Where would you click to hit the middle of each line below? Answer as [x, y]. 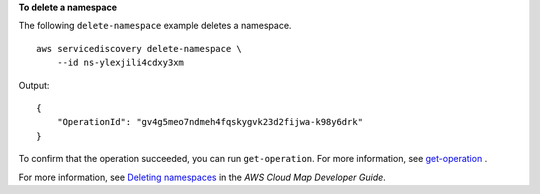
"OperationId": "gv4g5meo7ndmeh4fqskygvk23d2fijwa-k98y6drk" [210, 122]
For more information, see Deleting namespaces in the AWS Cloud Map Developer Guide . [202, 177]
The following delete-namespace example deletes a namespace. [155, 26]
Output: [34, 85]
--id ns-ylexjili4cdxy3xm [120, 63]
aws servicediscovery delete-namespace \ [139, 48]
